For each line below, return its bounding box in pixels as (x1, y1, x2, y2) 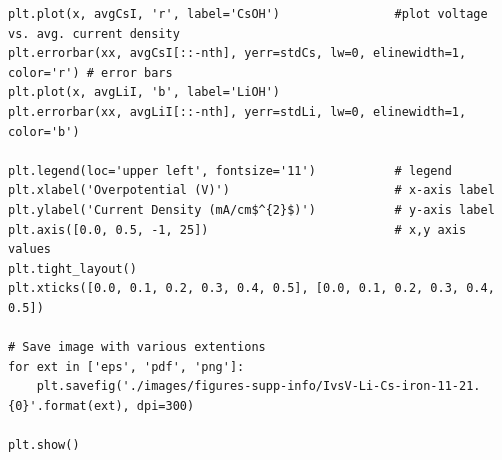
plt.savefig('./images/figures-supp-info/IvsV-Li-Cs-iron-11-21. (36, 379, 481, 394)
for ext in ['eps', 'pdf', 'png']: (8, 359, 245, 374)
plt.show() (8, 438, 80, 453)
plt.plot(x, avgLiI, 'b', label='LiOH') (8, 85, 281, 100)
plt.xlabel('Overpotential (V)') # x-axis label (8, 183, 495, 198)
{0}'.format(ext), (8, 398, 130, 413)
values (8, 242, 51, 257)
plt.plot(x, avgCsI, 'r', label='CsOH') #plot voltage (8, 7, 488, 21)
